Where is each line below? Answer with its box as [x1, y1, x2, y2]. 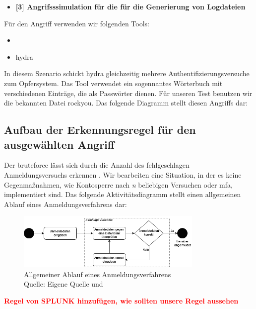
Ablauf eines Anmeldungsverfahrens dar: [4, 199, 127, 209]
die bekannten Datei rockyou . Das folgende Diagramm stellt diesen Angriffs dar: [4, 98, 248, 108]
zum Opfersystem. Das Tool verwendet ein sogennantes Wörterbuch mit [4, 78, 223, 88]
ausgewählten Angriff [4, 136, 115, 152]
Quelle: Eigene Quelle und [24, 279, 103, 289]
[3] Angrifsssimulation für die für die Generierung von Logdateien [15, 1, 246, 11]
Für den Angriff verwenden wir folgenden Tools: [4, 18, 149, 28]
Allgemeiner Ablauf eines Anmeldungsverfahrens [24, 269, 171, 279]
